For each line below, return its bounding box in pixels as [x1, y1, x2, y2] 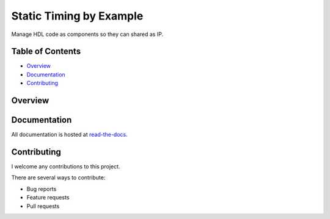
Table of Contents [11, 46, 81, 57]
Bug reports [26, 185, 57, 192]
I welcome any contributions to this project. [11, 163, 120, 170]
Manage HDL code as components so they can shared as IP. [11, 31, 164, 38]
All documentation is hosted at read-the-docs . [11, 131, 128, 138]
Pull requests [26, 202, 60, 210]
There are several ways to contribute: [11, 174, 106, 181]
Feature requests [26, 194, 70, 201]
